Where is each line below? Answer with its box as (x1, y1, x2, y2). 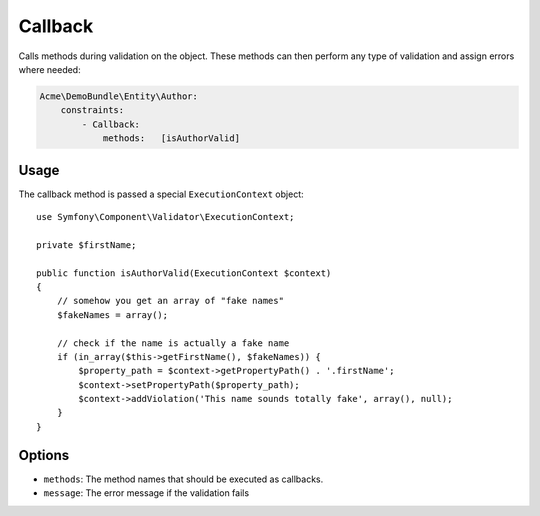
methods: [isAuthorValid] (102, 133, 240, 144)
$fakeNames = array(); (56, 309, 169, 320)
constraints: (60, 105, 125, 116)
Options (18, 446, 70, 464)
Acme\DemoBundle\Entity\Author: (39, 90, 199, 102)
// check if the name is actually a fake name (56, 337, 290, 349)
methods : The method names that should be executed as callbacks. (43, 473, 324, 485)
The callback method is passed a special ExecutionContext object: (18, 188, 304, 200)
